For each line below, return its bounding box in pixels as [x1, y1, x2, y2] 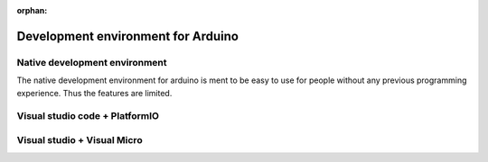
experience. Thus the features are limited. [16, 87, 173, 98]
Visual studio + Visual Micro [16, 133, 144, 146]
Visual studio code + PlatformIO [16, 110, 160, 122]
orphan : [16, 5, 48, 15]
